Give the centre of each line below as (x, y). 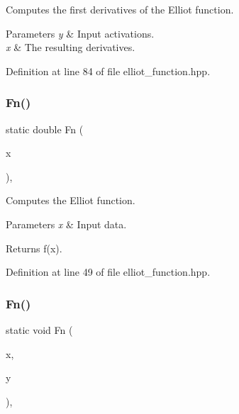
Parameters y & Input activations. (80, 33)
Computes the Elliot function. (71, 200)
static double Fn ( (45, 129)
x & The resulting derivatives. (71, 47)
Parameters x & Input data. (66, 224)
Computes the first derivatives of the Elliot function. (120, 9)
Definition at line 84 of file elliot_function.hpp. (108, 71)
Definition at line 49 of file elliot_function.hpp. (108, 272)
